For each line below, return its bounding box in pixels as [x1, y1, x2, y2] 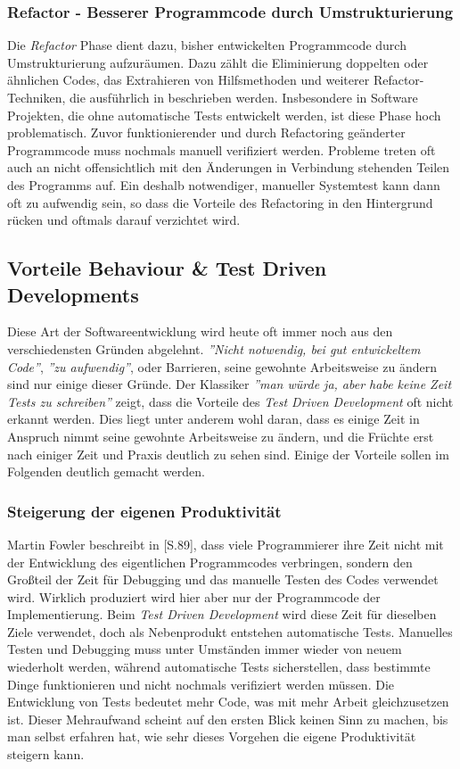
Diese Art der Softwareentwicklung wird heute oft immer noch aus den [7, 322, 393, 341]
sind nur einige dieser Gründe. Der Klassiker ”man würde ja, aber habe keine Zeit [7, 375, 452, 393]
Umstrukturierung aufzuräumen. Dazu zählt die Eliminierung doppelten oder [7, 53, 429, 71]
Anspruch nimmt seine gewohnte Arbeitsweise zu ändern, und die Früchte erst [7, 426, 434, 445]
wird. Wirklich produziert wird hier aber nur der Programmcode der [7, 587, 381, 606]
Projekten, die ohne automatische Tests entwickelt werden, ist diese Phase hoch [7, 105, 441, 124]
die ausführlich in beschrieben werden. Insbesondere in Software [69, 88, 418, 106]
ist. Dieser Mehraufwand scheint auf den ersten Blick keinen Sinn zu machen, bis [7, 709, 448, 728]
